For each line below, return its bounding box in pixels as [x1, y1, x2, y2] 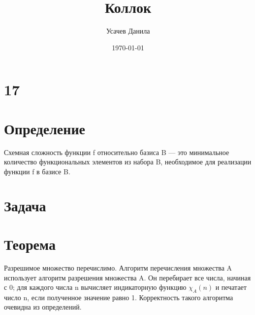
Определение [4, 118, 85, 138]
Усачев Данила [106, 26, 150, 36]
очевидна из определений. [4, 302, 82, 312]
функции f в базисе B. [4, 166, 70, 176]
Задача [4, 195, 46, 215]
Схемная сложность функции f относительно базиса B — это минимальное [4, 147, 229, 157]
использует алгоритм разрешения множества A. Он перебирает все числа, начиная [4, 272, 251, 282]
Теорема [4, 234, 56, 254]
